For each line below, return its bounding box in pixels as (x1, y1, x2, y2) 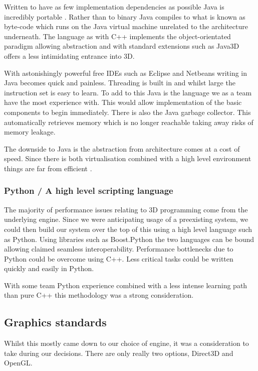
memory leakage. (4, 127, 56, 137)
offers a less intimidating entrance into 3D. (4, 50, 135, 61)
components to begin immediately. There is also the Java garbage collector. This (4, 106, 251, 117)
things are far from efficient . (4, 163, 92, 173)
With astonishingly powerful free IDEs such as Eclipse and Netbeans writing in (4, 67, 247, 78)
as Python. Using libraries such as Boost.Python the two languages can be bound (4, 233, 254, 244)
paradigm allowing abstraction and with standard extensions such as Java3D (4, 41, 239, 51)
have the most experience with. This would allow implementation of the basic (4, 97, 242, 107)
